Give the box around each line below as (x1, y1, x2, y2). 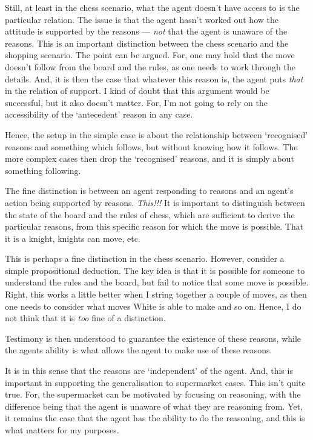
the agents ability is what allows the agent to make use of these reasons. (5, 344, 272, 356)
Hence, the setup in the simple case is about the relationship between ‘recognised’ (5, 128, 308, 141)
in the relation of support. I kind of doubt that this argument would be (5, 84, 269, 97)
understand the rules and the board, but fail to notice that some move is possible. (5, 276, 309, 288)
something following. (5, 164, 81, 176)
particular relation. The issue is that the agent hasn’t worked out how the (5, 13, 278, 25)
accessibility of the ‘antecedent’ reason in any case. (5, 108, 193, 121)
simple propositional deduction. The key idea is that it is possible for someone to (5, 264, 305, 276)
